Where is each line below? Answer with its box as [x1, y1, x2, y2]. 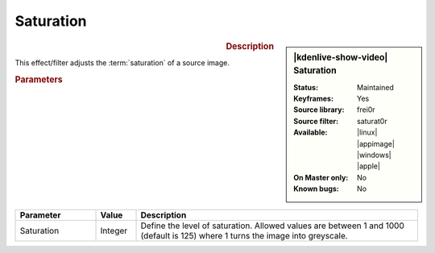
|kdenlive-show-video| [293, 52, 388, 63]
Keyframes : [293, 93, 334, 104]
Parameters [14, 73, 64, 85]
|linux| [357, 127, 378, 137]
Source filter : [293, 116, 338, 126]
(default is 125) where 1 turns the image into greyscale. [140, 230, 348, 241]
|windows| [357, 150, 391, 160]
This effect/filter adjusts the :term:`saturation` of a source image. [14, 57, 230, 68]
